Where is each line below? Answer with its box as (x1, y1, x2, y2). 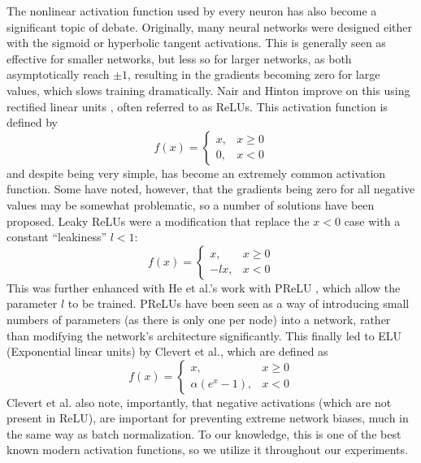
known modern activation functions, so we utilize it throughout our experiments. (7, 441, 408, 458)
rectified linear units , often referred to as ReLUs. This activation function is (7, 97, 388, 115)
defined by (7, 114, 59, 131)
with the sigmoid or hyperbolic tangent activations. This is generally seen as (7, 34, 386, 51)
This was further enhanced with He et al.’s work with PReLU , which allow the (7, 279, 401, 296)
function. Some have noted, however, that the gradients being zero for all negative (7, 180, 415, 197)
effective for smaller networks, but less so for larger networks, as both (7, 50, 352, 67)
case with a (344, 212, 401, 229)
